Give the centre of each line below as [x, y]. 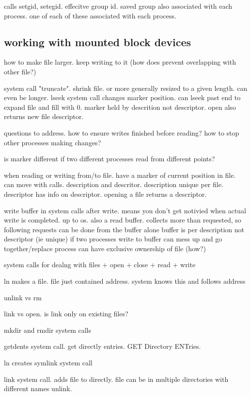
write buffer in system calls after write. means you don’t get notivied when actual [125, 210]
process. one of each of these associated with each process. [90, 15]
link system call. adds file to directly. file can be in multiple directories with [116, 379]
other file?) [20, 71]
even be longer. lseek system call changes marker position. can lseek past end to [122, 97]
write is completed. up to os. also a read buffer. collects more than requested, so [123, 220]
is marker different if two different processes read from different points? [110, 159]
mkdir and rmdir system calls [48, 330]
